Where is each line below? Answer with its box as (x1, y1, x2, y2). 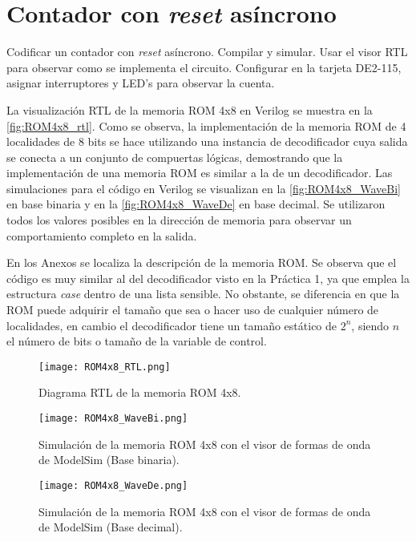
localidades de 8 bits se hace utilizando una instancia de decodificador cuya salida (6, 133, 408, 150)
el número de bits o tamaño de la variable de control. (6, 333, 267, 349)
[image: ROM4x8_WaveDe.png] (38, 479, 188, 491)
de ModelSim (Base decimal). (38, 519, 183, 535)
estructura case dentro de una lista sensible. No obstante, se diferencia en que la (6, 285, 400, 302)
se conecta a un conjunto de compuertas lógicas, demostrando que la (6, 148, 343, 165)
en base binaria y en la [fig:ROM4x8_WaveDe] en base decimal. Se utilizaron (6, 196, 386, 212)
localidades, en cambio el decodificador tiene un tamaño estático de (6, 317, 337, 333)
